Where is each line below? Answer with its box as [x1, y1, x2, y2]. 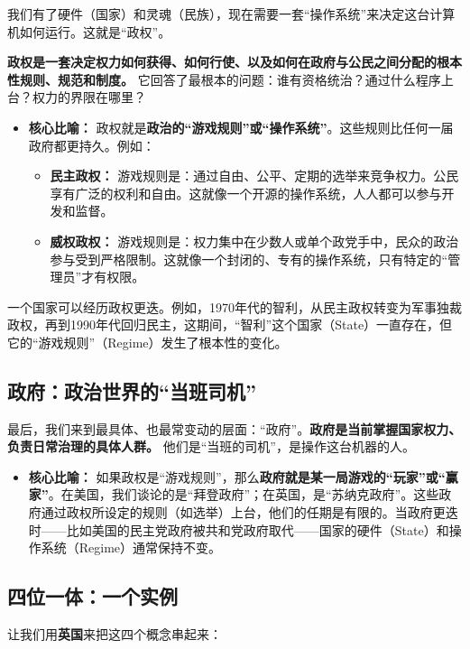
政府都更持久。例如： [28, 135, 155, 154]
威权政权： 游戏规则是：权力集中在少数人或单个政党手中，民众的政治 [50, 231, 459, 250]
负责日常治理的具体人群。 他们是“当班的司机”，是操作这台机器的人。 [7, 437, 415, 456]
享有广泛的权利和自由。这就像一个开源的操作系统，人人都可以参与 [50, 183, 442, 202]
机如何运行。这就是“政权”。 [7, 22, 171, 41]
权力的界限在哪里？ [32, 88, 146, 107]
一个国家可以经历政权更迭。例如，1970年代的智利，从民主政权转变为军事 [7, 297, 437, 316]
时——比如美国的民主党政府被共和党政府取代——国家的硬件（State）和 [28, 520, 449, 539]
